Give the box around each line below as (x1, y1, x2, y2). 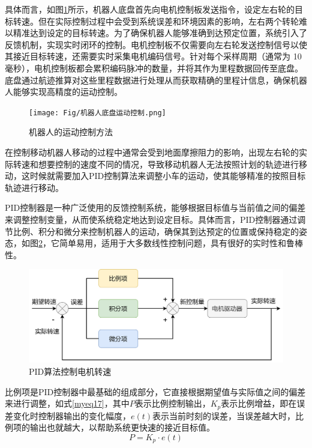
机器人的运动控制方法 (29, 126, 113, 138)
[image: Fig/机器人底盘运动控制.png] (29, 108, 166, 117)
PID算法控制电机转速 (29, 365, 112, 378)
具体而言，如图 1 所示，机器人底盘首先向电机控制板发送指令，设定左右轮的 (5, 3, 295, 15)
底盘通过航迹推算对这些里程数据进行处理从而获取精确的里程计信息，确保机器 (5, 73, 307, 86)
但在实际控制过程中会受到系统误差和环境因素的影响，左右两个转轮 (38, 14, 299, 27)
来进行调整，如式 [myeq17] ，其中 (5, 397, 130, 410)
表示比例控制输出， (134, 397, 211, 410)
